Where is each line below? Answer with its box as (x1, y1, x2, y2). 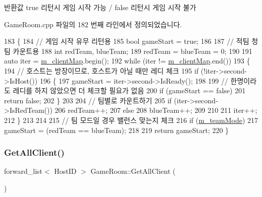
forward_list (4, 166, 43, 176)
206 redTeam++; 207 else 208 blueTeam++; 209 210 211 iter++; (55, 105, 257, 115)
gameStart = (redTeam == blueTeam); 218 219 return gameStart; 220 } (4, 124, 229, 135)
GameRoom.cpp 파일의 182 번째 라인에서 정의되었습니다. (4, 19, 182, 29)
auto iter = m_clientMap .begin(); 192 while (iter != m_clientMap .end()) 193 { (4, 55, 250, 66)
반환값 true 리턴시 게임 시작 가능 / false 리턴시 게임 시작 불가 (4, 2, 196, 12)
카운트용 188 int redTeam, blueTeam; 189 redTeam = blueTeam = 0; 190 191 (13, 45, 252, 56)
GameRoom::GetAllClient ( (90, 166, 176, 176)
